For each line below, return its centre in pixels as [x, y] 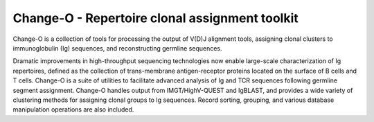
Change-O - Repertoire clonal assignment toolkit [156, 18]
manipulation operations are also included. [73, 110]
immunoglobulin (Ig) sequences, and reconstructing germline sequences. [117, 48]
